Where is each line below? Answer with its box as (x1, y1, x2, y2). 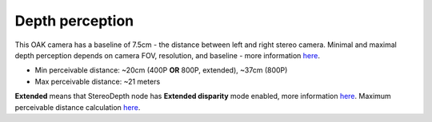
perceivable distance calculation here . (14, 102, 141, 112)
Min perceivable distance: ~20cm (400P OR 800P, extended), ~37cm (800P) (34, 65, 288, 75)
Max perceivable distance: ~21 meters (34, 77, 161, 86)
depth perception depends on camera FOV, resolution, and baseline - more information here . (14, 50, 320, 60)
